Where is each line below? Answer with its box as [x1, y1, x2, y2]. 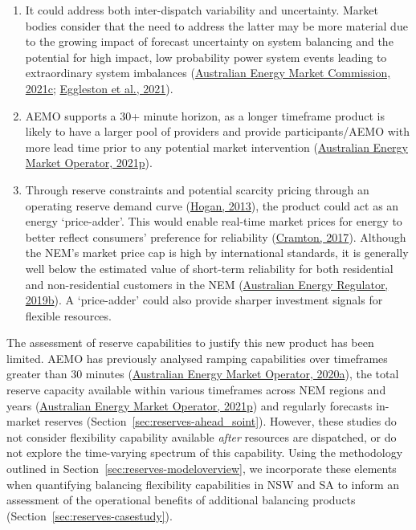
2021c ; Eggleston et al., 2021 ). [25, 79, 173, 96]
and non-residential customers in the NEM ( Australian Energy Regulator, [25, 275, 389, 292]
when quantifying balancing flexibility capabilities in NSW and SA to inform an [6, 475, 400, 492]
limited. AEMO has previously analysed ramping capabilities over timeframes [6, 349, 388, 366]
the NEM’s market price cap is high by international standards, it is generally [25, 244, 409, 261]
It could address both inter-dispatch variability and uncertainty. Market [25, 2, 378, 18]
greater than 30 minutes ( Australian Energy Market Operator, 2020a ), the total [6, 365, 399, 382]
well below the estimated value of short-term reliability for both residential [25, 259, 394, 276]
